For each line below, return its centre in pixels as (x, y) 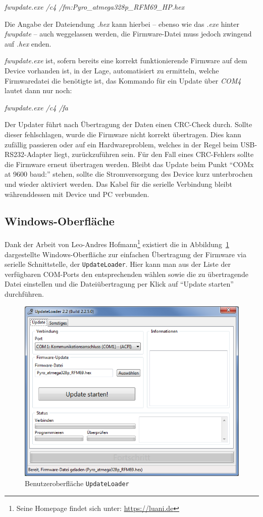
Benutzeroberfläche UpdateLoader (77, 483)
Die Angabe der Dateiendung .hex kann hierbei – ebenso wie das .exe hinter (122, 24)
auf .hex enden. (28, 43)
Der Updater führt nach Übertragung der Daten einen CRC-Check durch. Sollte (128, 124)
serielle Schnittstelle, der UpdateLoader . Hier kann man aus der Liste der (118, 264)
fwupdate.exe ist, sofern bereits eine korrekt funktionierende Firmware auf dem (126, 61)
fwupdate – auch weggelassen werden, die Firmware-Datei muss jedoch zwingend (128, 34)
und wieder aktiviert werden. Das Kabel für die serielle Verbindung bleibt (118, 184)
